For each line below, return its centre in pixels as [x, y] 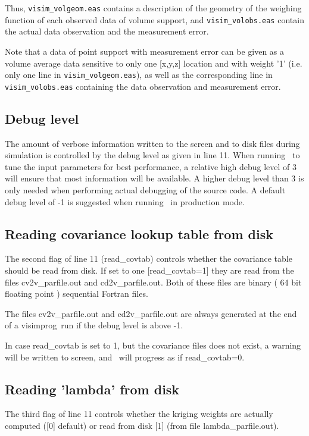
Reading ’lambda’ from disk [92, 389]
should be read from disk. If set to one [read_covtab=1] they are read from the [149, 270]
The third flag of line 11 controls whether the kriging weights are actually [139, 414]
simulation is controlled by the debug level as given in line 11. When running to [152, 155]
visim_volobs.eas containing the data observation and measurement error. [143, 86]
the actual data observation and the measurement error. [107, 31]
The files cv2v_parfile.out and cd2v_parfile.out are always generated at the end [151, 313]
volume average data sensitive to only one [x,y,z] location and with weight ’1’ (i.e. [154, 63]
